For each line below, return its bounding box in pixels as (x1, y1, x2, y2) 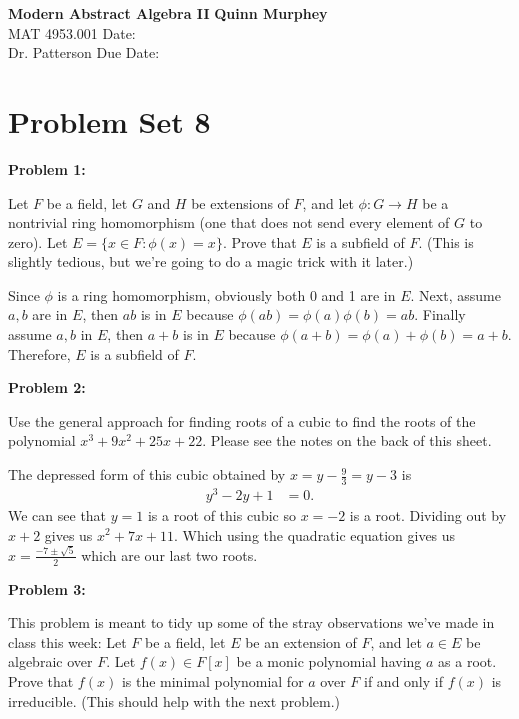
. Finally (414, 304, 466, 325)
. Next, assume (410, 284, 501, 305)
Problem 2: (8, 377, 86, 398)
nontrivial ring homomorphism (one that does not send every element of (8, 212, 450, 233)
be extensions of (191, 192, 289, 213)
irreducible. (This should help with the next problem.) (8, 690, 341, 711)
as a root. (438, 651, 497, 672)
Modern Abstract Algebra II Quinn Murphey (8, 3, 328, 23)
